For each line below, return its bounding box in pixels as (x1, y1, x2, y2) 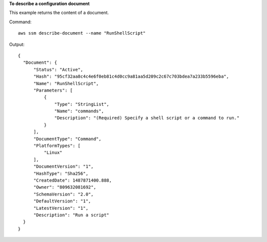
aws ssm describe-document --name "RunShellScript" (18, 30, 146, 36)
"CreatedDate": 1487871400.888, (33, 177, 112, 183)
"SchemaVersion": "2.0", (33, 191, 94, 197)
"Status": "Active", (33, 67, 84, 72)
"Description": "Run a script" (33, 212, 110, 218)
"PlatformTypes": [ (33, 143, 81, 148)
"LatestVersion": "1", (33, 205, 89, 211)
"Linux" (44, 150, 63, 155)
